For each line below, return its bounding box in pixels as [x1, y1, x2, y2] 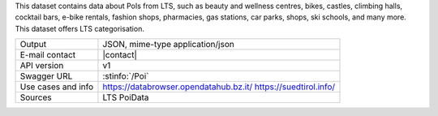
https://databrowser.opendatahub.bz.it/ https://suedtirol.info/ [102, 81, 336, 92]
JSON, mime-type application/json [102, 39, 234, 50]
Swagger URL [19, 71, 73, 82]
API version [19, 60, 64, 71]
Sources [19, 92, 52, 103]
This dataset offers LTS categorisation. [15, 24, 145, 33]
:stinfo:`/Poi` [102, 71, 149, 82]
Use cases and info [19, 81, 94, 92]
